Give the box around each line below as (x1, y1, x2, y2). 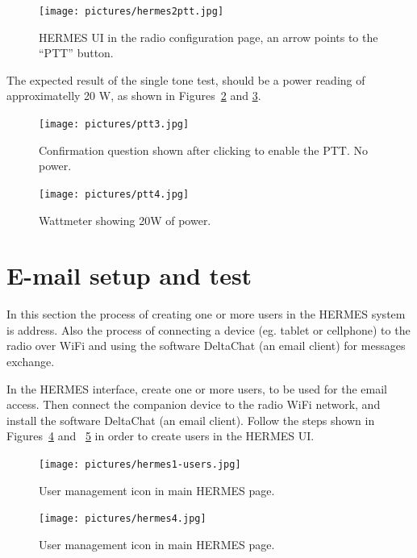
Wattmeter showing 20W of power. (39, 211, 211, 228)
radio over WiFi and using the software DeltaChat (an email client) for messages (6, 337, 406, 354)
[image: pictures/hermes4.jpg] (39, 513, 206, 525)
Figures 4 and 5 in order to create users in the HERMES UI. (6, 427, 315, 444)
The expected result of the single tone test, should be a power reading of (6, 71, 365, 88)
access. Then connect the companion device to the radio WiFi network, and (6, 396, 381, 413)
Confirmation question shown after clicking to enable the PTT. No (39, 141, 368, 158)
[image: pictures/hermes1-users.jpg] (39, 459, 241, 470)
